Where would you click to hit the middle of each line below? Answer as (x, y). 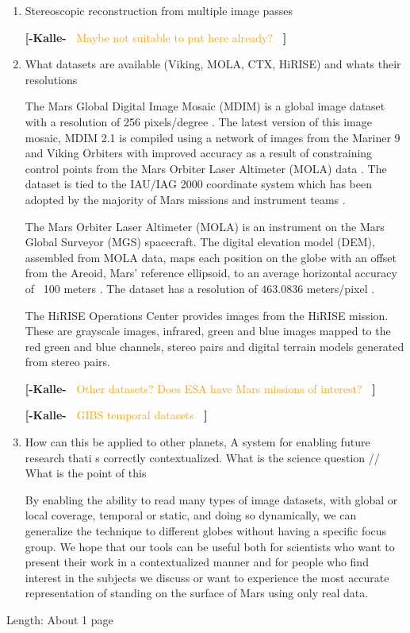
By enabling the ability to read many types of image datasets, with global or (211, 499)
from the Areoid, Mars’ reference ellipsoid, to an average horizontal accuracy (211, 273)
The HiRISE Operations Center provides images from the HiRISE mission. (207, 315)
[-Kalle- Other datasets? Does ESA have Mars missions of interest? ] (200, 388)
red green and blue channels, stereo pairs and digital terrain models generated (215, 346)
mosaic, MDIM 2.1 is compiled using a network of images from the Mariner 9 (213, 137)
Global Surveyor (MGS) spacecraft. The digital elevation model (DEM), (200, 242)
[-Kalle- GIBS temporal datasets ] (116, 415)
